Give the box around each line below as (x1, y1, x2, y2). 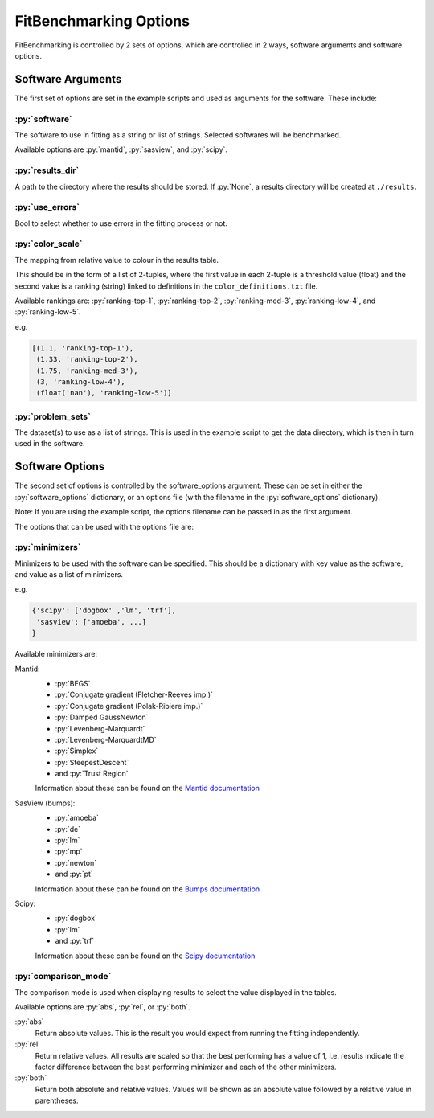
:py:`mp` (55, 846, 84, 856)
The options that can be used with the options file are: (14, 522, 194, 531)
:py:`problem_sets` (14, 411, 92, 422)
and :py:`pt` (55, 869, 94, 879)
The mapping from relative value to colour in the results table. (14, 255, 219, 264)
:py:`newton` (55, 858, 97, 867)
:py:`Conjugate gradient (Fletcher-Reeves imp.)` (55, 690, 213, 699)
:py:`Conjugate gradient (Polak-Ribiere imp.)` (55, 701, 203, 711)
